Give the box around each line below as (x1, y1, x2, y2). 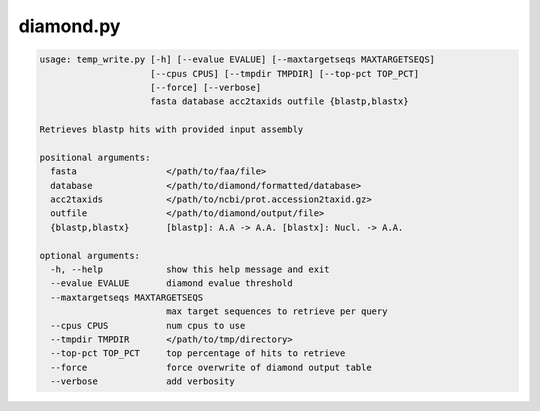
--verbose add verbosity (50, 376, 235, 387)
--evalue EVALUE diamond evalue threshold (50, 278, 294, 289)
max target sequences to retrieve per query (165, 306, 388, 317)
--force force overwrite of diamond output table (50, 361, 372, 373)
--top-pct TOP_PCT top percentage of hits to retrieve (50, 348, 346, 359)
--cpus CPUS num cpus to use (50, 320, 246, 331)
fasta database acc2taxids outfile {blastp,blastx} (150, 96, 409, 107)
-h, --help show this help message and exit (50, 264, 330, 275)
